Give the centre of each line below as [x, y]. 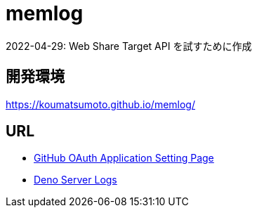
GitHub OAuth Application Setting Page [124, 158]
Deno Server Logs [75, 180]
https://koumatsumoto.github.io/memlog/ [100, 104]
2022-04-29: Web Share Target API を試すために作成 [129, 46]
